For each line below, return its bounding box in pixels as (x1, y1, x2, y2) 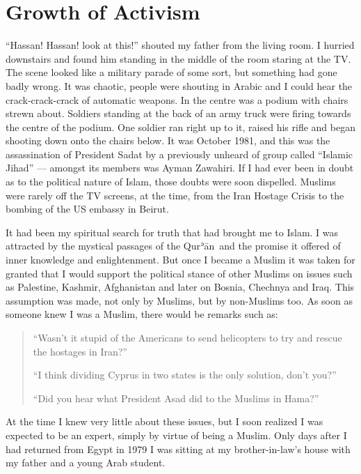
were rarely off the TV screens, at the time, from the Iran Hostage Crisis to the (6, 188, 344, 202)
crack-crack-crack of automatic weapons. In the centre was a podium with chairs (6, 92, 348, 107)
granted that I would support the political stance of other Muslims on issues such (6, 266, 353, 280)
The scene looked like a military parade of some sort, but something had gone (6, 65, 337, 79)
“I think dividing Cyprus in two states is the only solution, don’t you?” (33, 367, 337, 382)
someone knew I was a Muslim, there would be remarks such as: (6, 307, 278, 321)
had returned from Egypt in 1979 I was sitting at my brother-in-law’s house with (6, 441, 351, 456)
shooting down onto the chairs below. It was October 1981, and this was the (6, 133, 330, 148)
